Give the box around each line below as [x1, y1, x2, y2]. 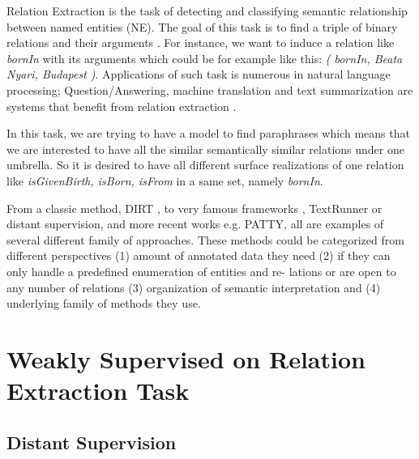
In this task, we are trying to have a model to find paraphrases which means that [6, 125, 410, 142]
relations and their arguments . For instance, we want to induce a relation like [6, 34, 395, 51]
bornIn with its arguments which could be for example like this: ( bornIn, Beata [6, 49, 403, 66]
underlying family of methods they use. [6, 295, 201, 312]
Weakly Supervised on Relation [6, 342, 366, 375]
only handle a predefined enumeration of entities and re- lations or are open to [6, 262, 396, 279]
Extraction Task [6, 374, 190, 407]
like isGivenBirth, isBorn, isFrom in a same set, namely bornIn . [6, 172, 323, 189]
